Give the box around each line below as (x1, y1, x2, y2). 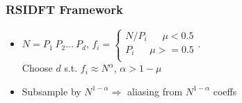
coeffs (213, 84, 237, 98)
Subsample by (22, 84, 81, 98)
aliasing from (127, 84, 183, 98)
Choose (22, 61, 53, 75)
